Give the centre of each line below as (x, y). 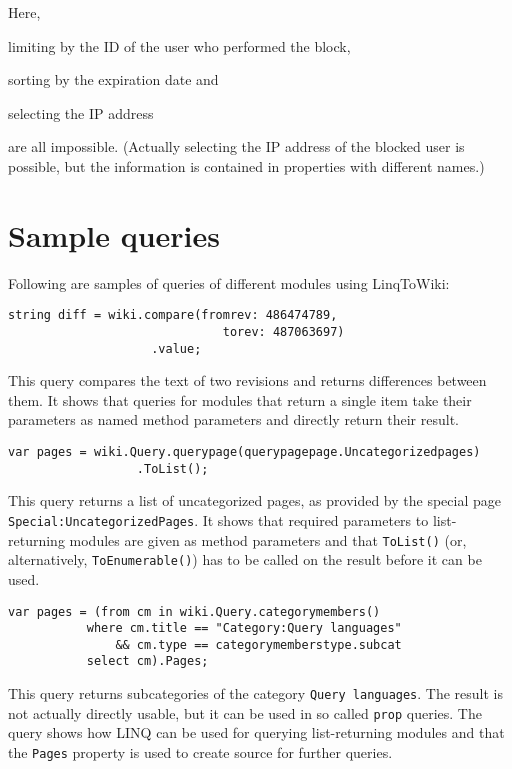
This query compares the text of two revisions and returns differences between (247, 380)
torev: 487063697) (283, 331)
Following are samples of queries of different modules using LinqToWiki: (229, 282)
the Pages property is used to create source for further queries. (200, 752)
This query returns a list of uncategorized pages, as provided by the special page (254, 500)
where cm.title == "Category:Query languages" (244, 628)
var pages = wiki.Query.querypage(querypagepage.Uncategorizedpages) (244, 452)
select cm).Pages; (147, 661)
